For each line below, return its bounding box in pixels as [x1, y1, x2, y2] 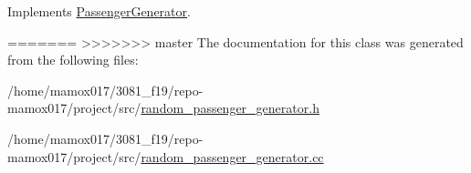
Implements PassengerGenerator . [7, 2, 191, 20]
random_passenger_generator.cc [141, 147, 324, 166]
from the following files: [7, 50, 139, 69]
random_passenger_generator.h [141, 98, 319, 117]
